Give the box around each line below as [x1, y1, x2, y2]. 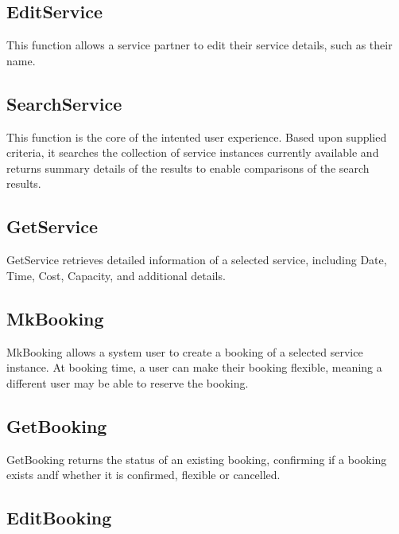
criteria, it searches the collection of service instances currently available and [6, 144, 379, 161]
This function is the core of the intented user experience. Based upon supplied [6, 128, 387, 145]
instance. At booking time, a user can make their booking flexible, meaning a [6, 359, 382, 376]
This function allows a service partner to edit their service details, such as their [6, 37, 393, 53]
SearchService [6, 91, 122, 115]
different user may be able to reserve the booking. [6, 374, 249, 391]
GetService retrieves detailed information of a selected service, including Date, [6, 251, 387, 268]
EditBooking [6, 505, 112, 530]
